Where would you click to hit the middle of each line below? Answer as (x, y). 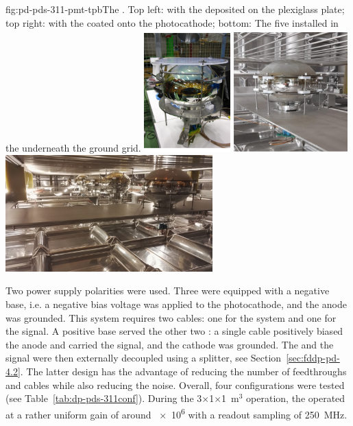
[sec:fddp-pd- (313, 358)
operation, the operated (296, 398)
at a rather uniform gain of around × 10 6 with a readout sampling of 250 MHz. (176, 413)
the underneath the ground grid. (73, 148)
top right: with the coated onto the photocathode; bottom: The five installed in (172, 22)
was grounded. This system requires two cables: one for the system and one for (171, 317)
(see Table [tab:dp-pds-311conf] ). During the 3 (104, 398)
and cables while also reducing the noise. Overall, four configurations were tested (175, 384)
